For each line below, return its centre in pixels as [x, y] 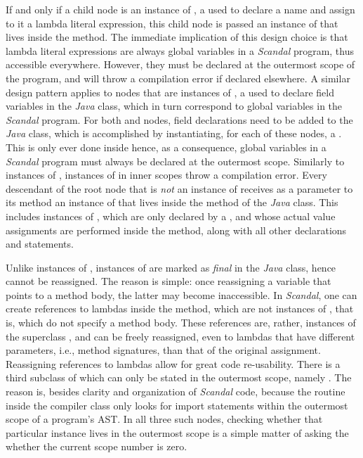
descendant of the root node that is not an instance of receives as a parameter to [179, 188]
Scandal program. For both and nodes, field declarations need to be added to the [179, 119]
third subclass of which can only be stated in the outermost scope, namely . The [179, 377]
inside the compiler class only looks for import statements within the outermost [177, 405]
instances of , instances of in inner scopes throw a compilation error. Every [166, 175]
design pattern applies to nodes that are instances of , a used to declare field [170, 92]
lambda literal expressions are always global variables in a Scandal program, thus [180, 50]
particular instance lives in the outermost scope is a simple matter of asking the [177, 432]
